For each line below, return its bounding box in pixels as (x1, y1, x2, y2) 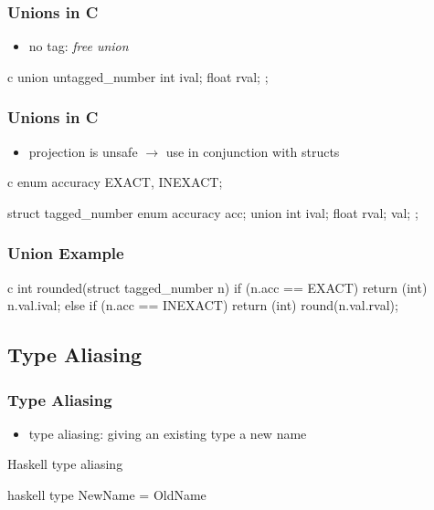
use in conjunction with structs (165, 141, 340, 161)
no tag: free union (28, 36, 129, 56)
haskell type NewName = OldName (7, 485, 206, 504)
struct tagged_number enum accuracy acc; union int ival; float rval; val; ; (7, 203, 418, 222)
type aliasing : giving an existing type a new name (28, 423, 307, 442)
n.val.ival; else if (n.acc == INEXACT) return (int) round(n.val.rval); (7, 296, 398, 315)
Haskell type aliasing (7, 454, 123, 474)
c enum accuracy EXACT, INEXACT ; (7, 172, 223, 192)
